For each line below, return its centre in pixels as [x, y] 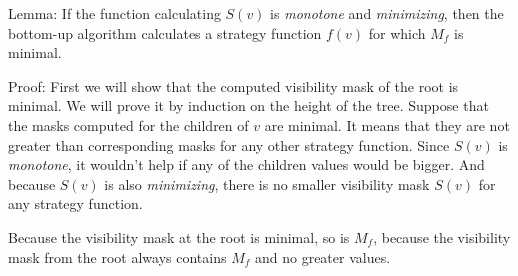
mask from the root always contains [117, 256]
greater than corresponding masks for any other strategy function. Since [229, 144]
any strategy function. [75, 203]
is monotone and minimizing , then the [387, 13]
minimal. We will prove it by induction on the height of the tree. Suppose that [248, 105]
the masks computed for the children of [128, 124]
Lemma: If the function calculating [114, 13]
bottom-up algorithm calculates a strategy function [165, 32]
